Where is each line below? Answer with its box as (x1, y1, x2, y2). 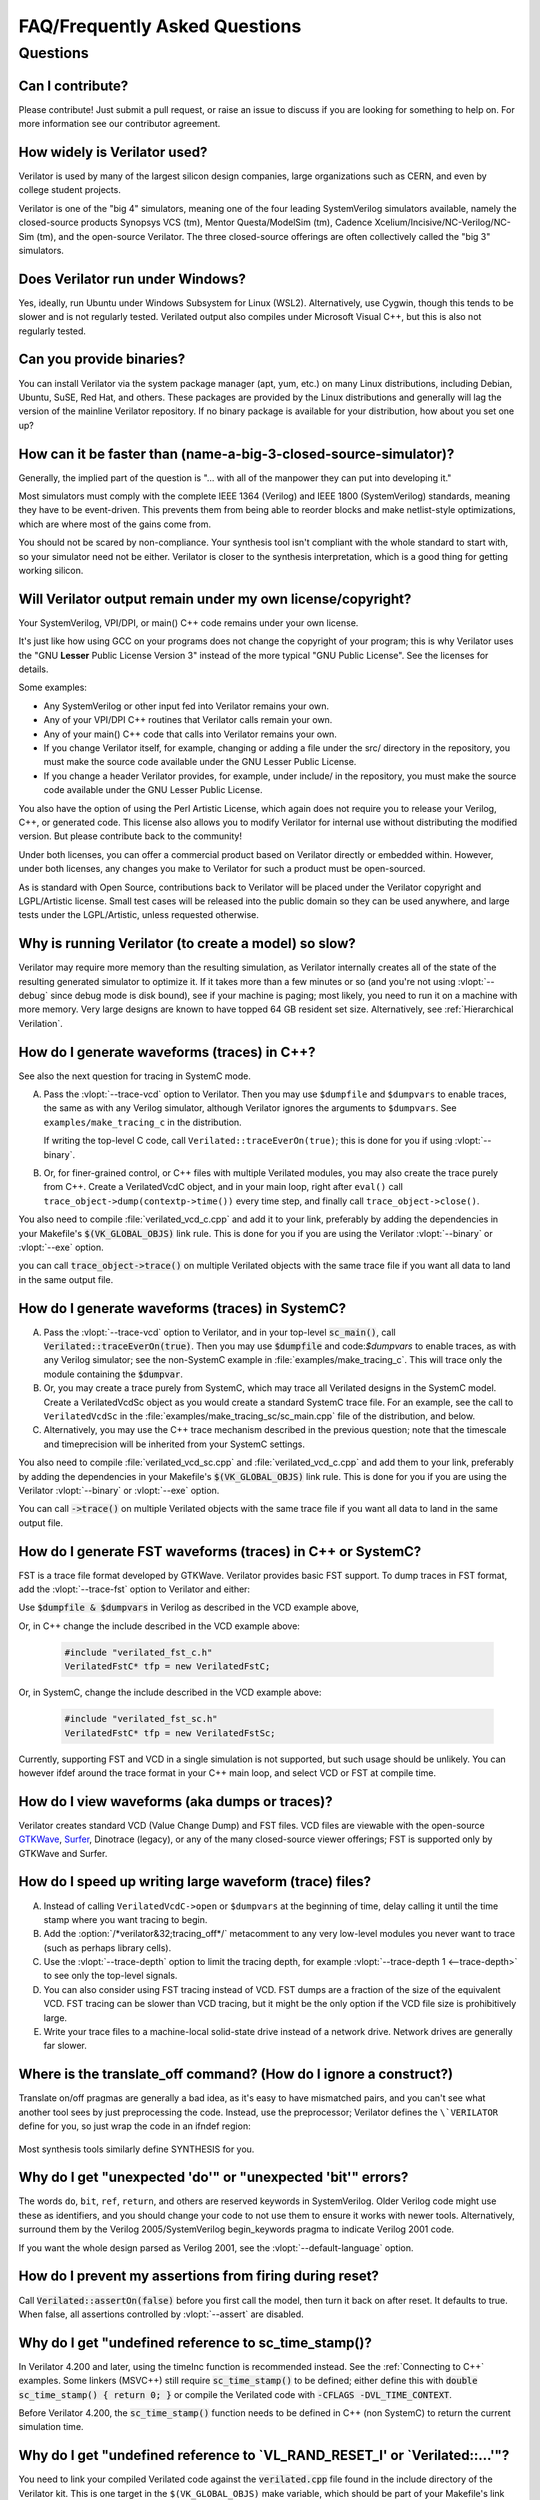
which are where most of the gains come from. (18, 518, 212, 530)
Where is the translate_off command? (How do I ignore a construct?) (18, 2066, 454, 2083)
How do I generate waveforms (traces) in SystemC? (18, 1300, 347, 1317)
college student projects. (18, 184, 122, 196)
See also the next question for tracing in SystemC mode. (18, 1070, 252, 1082)
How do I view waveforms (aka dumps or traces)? (18, 1793, 333, 1810)
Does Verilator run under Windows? (18, 270, 247, 287)
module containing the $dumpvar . (43, 1368, 184, 1380)
